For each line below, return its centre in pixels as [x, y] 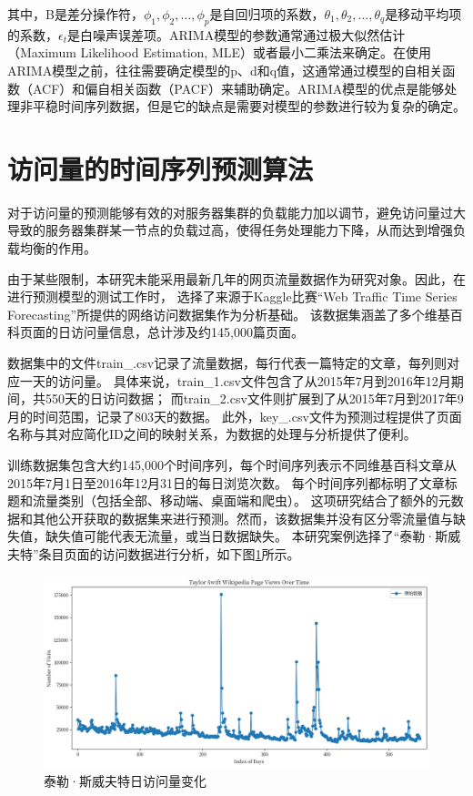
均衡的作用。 [58, 248]
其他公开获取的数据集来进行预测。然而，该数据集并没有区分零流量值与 [242, 518]
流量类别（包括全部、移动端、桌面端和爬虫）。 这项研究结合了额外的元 [242, 500]
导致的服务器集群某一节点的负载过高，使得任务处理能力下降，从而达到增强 [230, 230]
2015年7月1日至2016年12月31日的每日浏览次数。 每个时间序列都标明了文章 [226, 482]
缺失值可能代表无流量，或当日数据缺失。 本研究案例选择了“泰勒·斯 [247, 536]
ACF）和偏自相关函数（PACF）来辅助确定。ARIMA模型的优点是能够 [238, 88]
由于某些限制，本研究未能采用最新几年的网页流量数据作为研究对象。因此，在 [236, 278]
